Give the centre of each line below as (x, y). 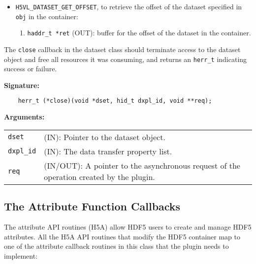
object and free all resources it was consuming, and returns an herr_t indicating (126, 59)
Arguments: (24, 117)
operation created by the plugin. (99, 176)
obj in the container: (47, 16)
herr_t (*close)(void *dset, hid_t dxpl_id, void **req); (115, 101)
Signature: (22, 85)
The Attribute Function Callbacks (92, 206)
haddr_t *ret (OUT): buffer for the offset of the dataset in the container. (139, 33)
